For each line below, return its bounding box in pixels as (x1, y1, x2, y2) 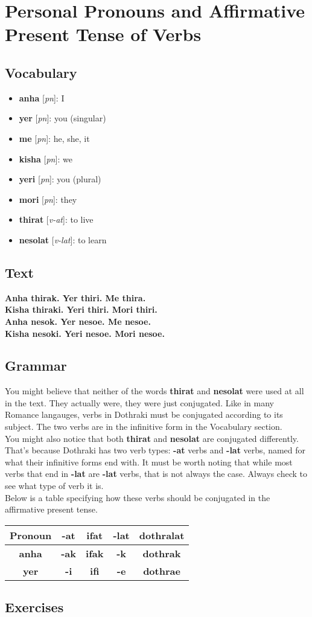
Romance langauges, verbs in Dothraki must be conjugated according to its (5, 408, 283, 421)
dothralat (139, 528, 185, 542)
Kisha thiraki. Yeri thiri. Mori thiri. (5, 303, 158, 316)
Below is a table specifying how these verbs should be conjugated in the (5, 491, 270, 504)
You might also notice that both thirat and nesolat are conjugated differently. (5, 432, 299, 444)
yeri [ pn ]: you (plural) (19, 173, 101, 185)
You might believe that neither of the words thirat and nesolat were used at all (5, 385, 304, 397)
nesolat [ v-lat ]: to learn (19, 233, 107, 246)
